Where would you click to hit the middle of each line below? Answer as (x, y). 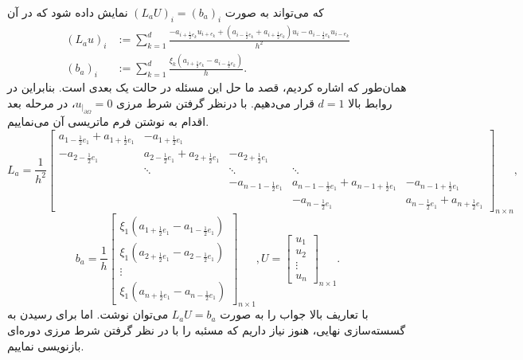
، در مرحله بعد (41, 102)
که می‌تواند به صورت (274, 12)
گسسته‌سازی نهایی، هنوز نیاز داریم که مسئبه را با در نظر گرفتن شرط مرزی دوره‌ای (207, 329)
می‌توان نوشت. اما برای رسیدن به (88, 314)
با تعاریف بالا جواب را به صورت (294, 314)
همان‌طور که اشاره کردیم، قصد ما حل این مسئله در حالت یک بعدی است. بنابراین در (207, 87)
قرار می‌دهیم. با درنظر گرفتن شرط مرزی (215, 102)
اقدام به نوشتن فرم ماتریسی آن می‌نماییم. (108, 121)
